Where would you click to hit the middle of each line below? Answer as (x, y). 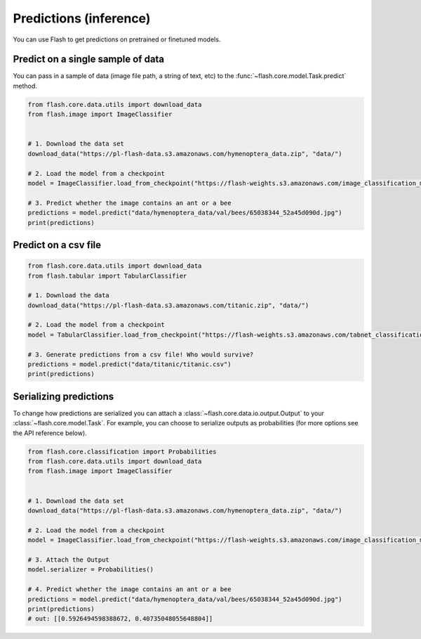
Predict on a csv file (57, 245)
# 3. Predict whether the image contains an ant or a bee (129, 203)
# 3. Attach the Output (69, 560)
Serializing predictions (64, 396)
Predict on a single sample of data (89, 59)
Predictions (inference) (82, 18)
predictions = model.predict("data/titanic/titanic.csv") (129, 364)
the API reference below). (50, 433)
